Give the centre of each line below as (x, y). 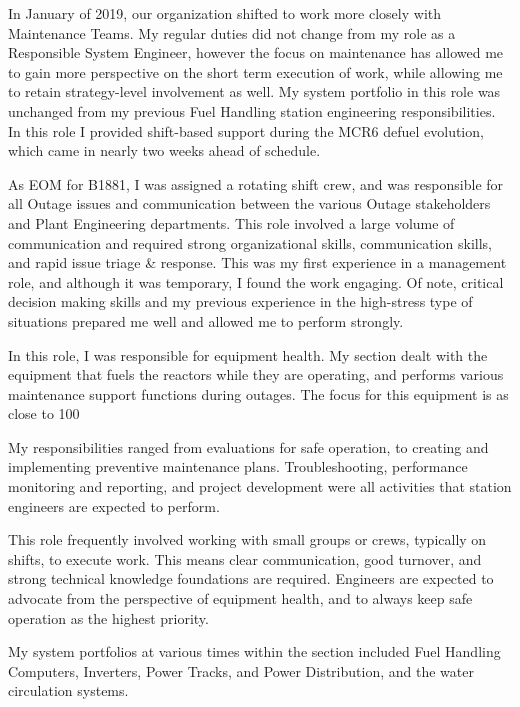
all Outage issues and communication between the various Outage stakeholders (249, 203)
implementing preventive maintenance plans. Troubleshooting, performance (238, 466)
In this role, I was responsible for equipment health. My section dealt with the (248, 354)
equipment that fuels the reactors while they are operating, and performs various (256, 374)
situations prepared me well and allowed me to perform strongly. (206, 320)
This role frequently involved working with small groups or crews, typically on (247, 539)
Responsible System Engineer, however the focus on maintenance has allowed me (256, 52)
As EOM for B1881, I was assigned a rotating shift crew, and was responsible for (256, 183)
